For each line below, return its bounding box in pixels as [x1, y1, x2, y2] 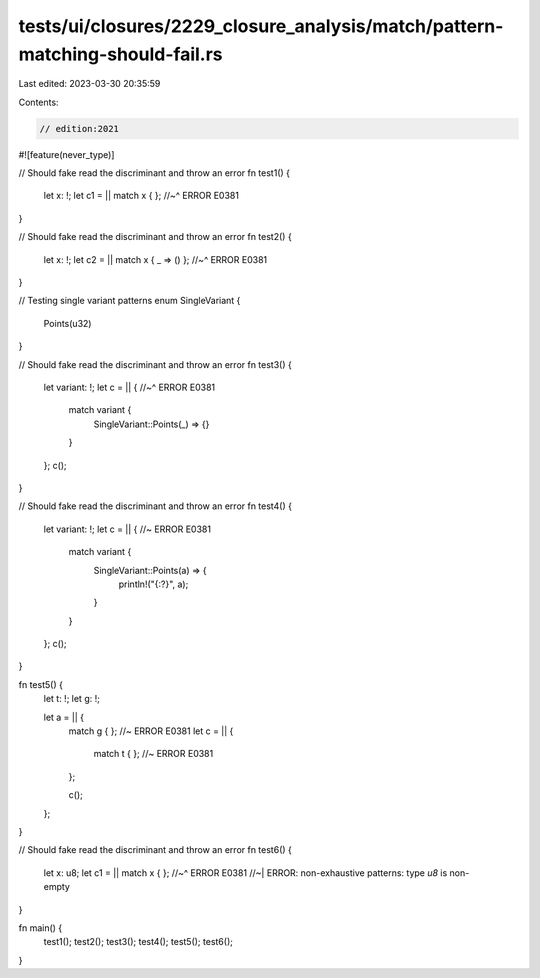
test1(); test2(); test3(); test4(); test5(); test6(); [43, 936, 234, 948]
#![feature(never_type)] [18, 148, 115, 160]
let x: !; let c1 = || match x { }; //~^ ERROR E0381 [43, 190, 240, 202]
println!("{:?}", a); [118, 578, 189, 590]
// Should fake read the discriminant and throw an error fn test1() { [18, 167, 290, 179]
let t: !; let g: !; [43, 693, 100, 705]
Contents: [18, 96, 59, 108]
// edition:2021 [39, 123, 120, 134]
